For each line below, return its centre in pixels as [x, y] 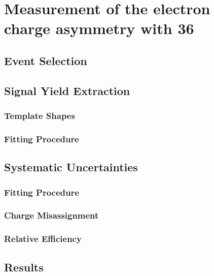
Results [24, 267]
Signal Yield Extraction [67, 90]
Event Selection [46, 60]
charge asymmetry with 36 [99, 28]
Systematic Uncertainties [71, 167]
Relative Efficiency [43, 239]
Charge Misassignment [51, 215]
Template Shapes [40, 116]
